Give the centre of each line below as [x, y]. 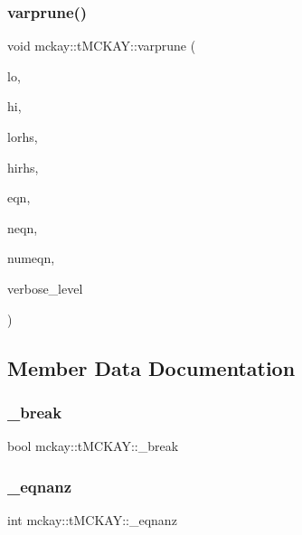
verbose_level [45, 288]
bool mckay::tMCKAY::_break [93, 446]
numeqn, [31, 258]
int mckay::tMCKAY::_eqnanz [92, 519]
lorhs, [23, 136]
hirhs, [23, 167]
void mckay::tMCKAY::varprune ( [102, 46]
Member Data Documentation [151, 367]
